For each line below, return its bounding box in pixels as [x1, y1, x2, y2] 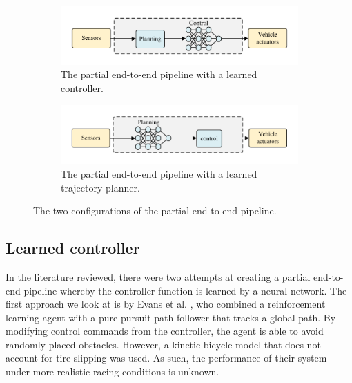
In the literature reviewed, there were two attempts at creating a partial [6, 269, 311, 283]
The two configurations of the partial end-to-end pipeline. [33, 203, 277, 218]
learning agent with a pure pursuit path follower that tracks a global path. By [6, 310, 336, 324]
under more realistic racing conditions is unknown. [6, 364, 219, 379]
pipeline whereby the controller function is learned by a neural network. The [23, 283, 347, 297]
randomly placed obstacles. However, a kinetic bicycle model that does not [6, 337, 321, 351]
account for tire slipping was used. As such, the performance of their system [6, 351, 327, 365]
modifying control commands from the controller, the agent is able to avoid [6, 324, 324, 338]
